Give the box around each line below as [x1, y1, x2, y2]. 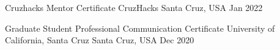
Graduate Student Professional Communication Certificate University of [5, 21, 275, 34]
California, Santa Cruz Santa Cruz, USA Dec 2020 [5, 34, 194, 46]
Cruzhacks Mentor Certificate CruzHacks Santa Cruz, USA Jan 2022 [5, 1, 263, 13]
